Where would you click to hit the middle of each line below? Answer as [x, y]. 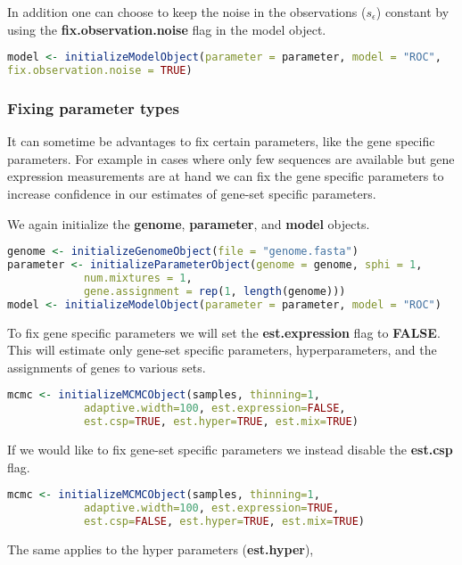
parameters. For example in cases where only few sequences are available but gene [231, 158]
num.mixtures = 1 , [138, 278]
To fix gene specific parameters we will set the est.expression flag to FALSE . [224, 332]
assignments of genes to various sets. [107, 367]
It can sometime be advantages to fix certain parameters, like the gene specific [221, 141]
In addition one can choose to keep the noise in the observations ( [187, 12]
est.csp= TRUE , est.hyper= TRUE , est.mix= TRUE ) [221, 422]
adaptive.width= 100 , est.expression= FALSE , [214, 409]
